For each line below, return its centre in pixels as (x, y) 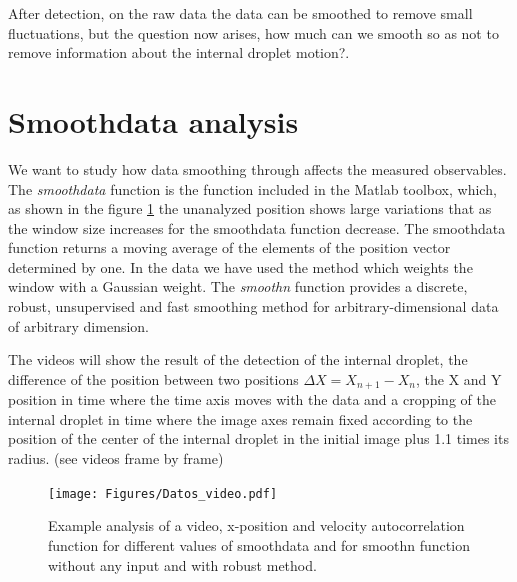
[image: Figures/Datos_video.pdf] (163, 493)
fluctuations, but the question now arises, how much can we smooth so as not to (253, 32)
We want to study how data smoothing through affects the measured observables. (257, 168)
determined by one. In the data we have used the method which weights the (240, 266)
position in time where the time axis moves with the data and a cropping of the (252, 399)
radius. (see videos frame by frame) (116, 458)
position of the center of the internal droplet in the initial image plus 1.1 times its (258, 438)
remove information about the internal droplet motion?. (179, 52)
